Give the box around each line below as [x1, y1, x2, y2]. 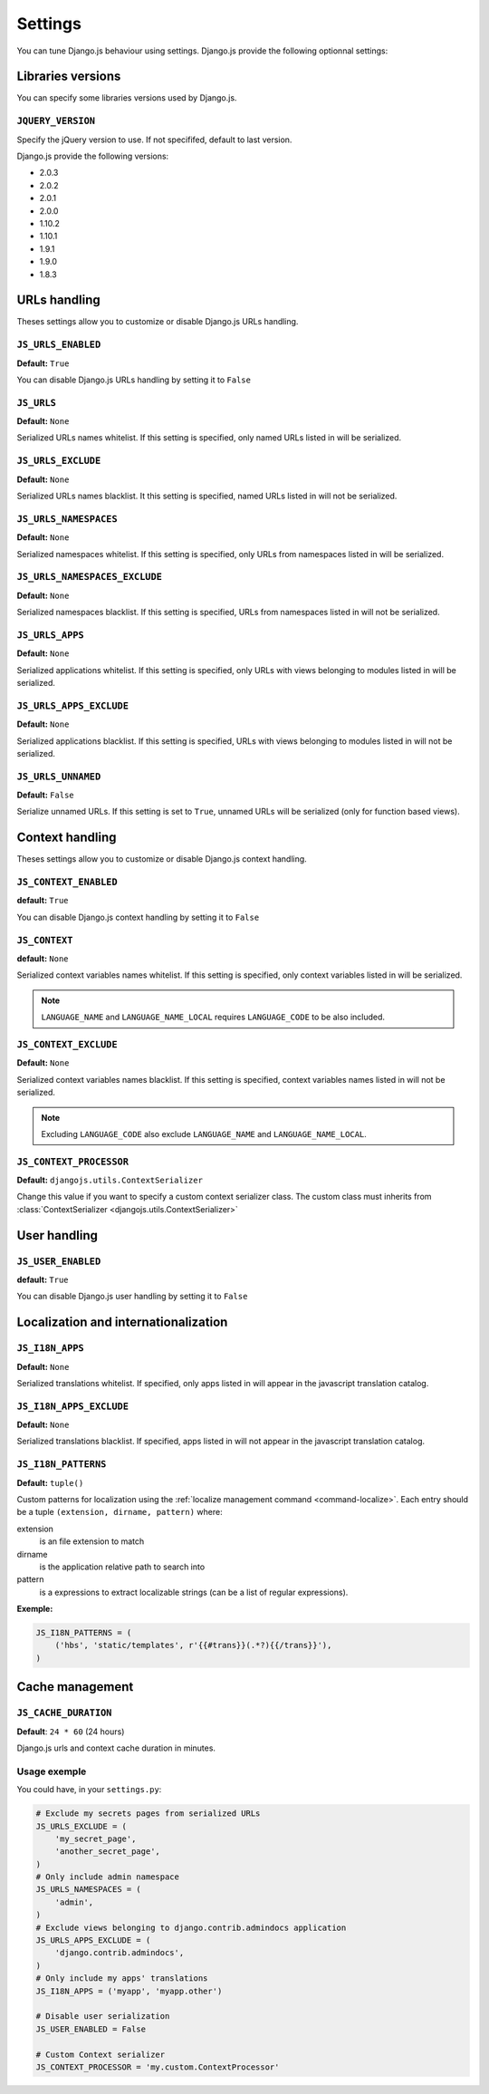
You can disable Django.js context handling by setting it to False [16, 912, 260, 922]
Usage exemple [16, 1765, 87, 1778]
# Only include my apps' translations [35, 1973, 208, 1983]
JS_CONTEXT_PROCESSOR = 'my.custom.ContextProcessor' [35, 2061, 280, 2072]
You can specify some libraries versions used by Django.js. [16, 92, 237, 103]
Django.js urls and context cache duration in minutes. [16, 1742, 216, 1753]
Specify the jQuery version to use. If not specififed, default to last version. [16, 134, 292, 145]
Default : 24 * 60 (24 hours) [16, 1726, 125, 1737]
